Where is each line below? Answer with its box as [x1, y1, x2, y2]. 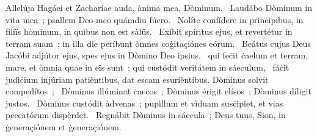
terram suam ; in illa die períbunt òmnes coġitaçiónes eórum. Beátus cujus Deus [5, 37, 311, 49]
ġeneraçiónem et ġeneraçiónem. [5, 120, 122, 133]
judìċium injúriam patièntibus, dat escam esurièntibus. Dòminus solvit [5, 72, 269, 85]
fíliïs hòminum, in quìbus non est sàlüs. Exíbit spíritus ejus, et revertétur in [5, 25, 293, 38]
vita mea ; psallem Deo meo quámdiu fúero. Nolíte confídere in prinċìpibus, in [5, 13, 304, 26]
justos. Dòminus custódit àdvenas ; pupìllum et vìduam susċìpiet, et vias [5, 96, 283, 109]
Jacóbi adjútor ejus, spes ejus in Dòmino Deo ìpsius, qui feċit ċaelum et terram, [5, 49, 308, 61]
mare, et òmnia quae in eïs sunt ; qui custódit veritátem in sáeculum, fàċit [5, 60, 290, 73]
